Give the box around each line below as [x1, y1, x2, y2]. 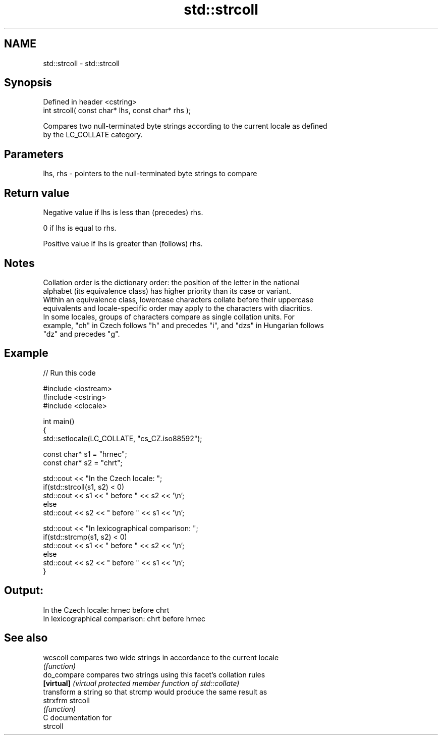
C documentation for [43, 713, 112, 722]
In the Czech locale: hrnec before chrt [43, 605, 170, 614]
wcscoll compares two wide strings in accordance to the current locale [43, 653, 279, 662]
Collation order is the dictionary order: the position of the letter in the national [43, 278, 300, 287]
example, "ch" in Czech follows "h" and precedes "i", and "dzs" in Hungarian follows [43, 321, 324, 330]
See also [4, 631, 48, 645]
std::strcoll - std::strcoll [43, 59, 120, 68]
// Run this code [43, 368, 96, 377]
